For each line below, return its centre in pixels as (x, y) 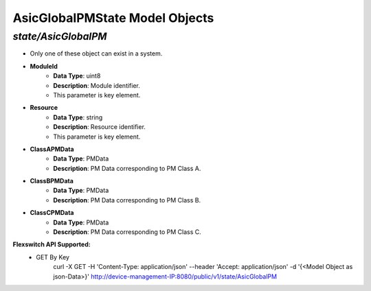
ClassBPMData (52, 181)
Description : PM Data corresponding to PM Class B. (127, 200)
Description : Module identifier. (97, 85)
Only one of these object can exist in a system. (96, 54)
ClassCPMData (52, 213)
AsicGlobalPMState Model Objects (113, 18)
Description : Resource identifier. (99, 127)
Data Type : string (78, 117)
